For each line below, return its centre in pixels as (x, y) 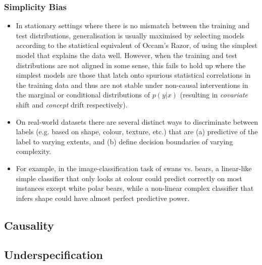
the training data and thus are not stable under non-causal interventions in (132, 85)
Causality (29, 225)
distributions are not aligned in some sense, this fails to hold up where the (131, 65)
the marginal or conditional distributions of (83, 95)
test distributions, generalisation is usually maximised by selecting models (130, 35)
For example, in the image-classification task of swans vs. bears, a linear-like (134, 168)
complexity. (34, 151)
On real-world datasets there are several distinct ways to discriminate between (137, 121)
